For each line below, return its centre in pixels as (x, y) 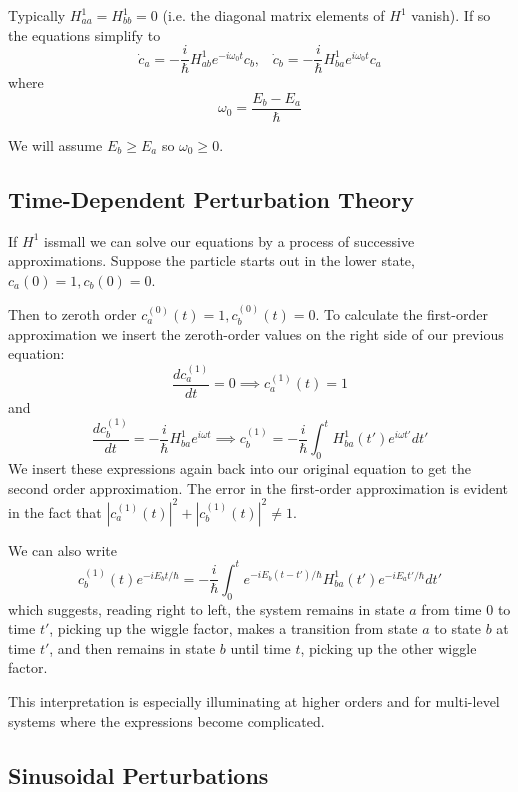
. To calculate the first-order (401, 314)
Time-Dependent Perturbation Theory (211, 198)
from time (451, 608)
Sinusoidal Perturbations (138, 774)
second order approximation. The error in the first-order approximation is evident (258, 487)
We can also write (62, 549)
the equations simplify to (84, 34)
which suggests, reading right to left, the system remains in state (206, 608)
